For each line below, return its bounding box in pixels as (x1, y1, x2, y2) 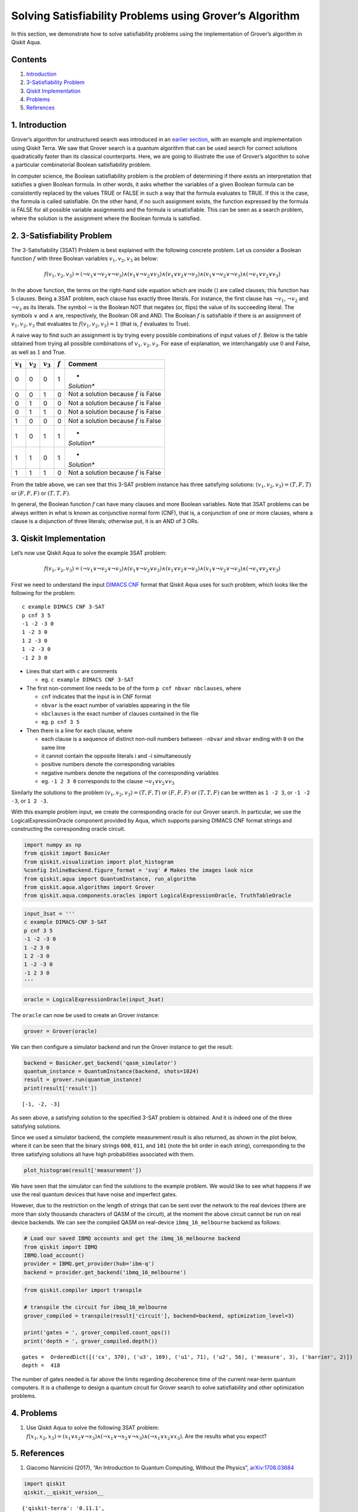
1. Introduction (11, 120, 66, 130)
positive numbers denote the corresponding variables (41, 761, 175, 768)
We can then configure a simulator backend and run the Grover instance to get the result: (11, 1043, 234, 1051)
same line (41, 744, 66, 751)
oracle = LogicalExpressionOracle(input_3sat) (24, 996, 164, 1003)
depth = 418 (22, 1362, 60, 1369)
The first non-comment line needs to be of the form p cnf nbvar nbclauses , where (26, 684, 241, 692)
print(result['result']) (24, 1084, 98, 1092)
